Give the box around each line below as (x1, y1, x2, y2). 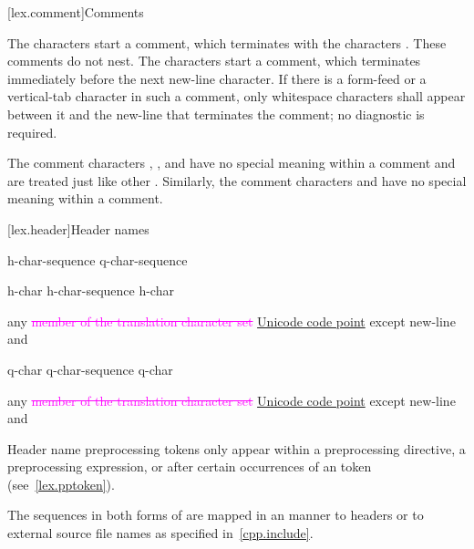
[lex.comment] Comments (7, 3, 144, 21)
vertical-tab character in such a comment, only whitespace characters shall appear (7, 87, 466, 106)
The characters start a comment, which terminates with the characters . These (7, 33, 447, 52)
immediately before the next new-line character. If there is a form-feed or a (7, 68, 427, 88)
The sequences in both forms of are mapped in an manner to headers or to (7, 505, 424, 524)
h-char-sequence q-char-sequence (7, 250, 188, 269)
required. (7, 122, 57, 141)
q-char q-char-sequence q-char (7, 359, 173, 378)
